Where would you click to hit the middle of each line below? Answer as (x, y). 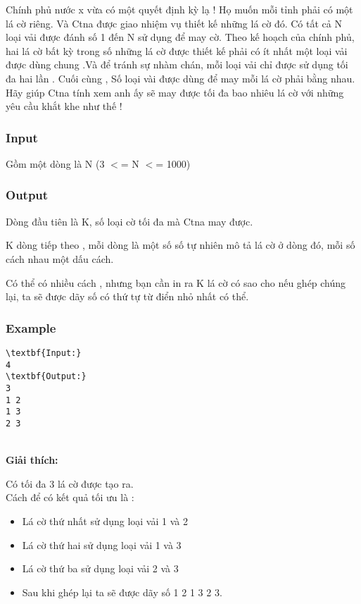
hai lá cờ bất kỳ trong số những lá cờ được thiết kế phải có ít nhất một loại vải (177, 50)
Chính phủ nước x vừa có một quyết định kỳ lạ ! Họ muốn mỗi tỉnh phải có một (179, 9)
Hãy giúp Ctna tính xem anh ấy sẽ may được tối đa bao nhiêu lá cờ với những (175, 92)
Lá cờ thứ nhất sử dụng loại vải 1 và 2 (105, 520)
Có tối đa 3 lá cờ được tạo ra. (70, 483)
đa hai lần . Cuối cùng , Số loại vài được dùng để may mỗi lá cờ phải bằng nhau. (180, 78)
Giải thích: (32, 460)
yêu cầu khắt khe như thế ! (64, 106)
